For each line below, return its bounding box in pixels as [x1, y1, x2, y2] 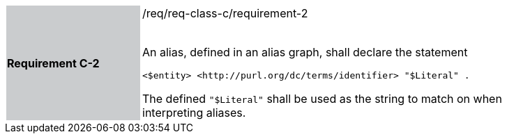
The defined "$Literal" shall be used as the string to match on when [142, 92, 502, 106]
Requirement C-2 [7, 56, 100, 70]
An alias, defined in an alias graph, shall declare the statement [142, 45, 468, 59]
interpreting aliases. [142, 106, 246, 120]
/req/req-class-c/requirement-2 [142, 6, 308, 20]
